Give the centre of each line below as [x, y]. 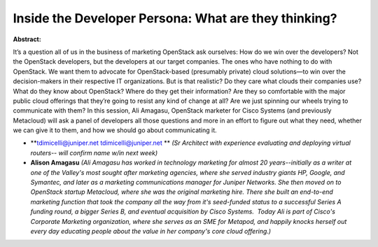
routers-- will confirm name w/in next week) [94, 153]
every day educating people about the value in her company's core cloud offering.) [151, 231]
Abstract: [27, 39]
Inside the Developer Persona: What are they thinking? [175, 18]
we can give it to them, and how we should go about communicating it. [115, 130]
